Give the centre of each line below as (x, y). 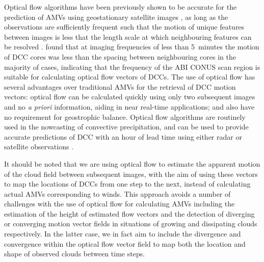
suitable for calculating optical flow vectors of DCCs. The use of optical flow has (130, 77)
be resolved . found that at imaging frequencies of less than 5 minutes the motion (132, 47)
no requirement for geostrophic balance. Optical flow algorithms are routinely (125, 116)
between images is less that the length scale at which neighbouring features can (128, 36)
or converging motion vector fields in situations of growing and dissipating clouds (131, 224)
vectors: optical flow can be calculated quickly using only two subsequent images (130, 97)
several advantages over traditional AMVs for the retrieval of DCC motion (120, 86)
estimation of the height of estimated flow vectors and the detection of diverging (129, 213)
